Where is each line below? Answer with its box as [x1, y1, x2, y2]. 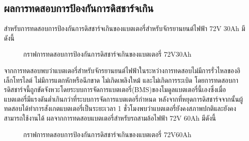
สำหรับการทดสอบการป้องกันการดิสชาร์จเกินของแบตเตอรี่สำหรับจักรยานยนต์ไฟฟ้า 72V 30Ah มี [4, 23, 246, 33]
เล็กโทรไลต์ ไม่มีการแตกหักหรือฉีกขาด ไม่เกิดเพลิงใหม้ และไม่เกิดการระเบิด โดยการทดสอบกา [4, 75, 238, 85]
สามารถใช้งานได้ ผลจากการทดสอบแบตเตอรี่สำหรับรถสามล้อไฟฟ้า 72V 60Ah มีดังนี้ [4, 112, 216, 123]
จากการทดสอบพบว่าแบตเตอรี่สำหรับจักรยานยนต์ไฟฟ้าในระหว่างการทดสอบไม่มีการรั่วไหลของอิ [4, 65, 240, 75]
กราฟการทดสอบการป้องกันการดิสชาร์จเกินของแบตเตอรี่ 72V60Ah [23, 129, 191, 139]
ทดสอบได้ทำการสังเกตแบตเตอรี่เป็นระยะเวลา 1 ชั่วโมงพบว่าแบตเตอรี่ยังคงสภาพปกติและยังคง [4, 103, 236, 113]
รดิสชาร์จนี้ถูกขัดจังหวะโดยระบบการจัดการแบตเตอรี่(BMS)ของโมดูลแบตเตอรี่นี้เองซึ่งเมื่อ [4, 84, 226, 94]
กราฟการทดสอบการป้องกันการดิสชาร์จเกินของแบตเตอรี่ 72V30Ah [23, 49, 191, 59]
